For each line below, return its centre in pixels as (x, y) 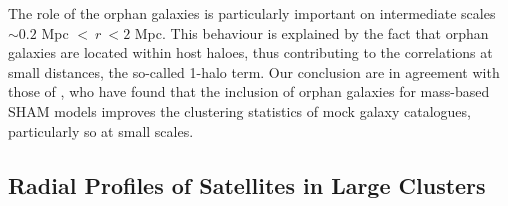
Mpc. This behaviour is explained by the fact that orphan (311, 32)
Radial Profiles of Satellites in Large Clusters (247, 184)
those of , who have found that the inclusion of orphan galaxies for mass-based (249, 91)
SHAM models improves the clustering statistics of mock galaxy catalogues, (239, 110)
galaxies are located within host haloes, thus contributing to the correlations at (250, 52)
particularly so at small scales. (101, 130)
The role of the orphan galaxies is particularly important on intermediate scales (252, 13)
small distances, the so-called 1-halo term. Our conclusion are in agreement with (254, 71)
